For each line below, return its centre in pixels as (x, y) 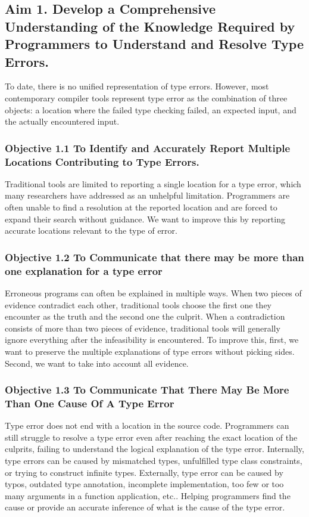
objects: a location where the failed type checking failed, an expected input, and (151, 109)
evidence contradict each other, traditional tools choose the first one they (138, 304)
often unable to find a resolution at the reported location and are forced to (141, 207)
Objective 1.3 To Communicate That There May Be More (147, 390)
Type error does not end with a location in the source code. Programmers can (147, 425)
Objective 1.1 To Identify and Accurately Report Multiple (147, 148)
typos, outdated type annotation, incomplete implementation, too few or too (144, 484)
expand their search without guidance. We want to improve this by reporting (145, 219)
